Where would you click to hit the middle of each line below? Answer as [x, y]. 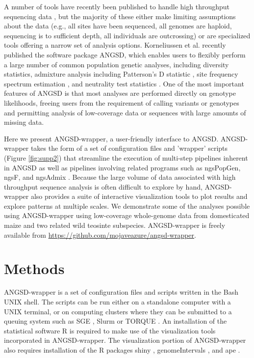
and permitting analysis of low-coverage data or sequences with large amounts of [125, 112]
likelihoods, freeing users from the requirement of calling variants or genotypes [122, 102]
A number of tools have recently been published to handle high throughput [117, 6]
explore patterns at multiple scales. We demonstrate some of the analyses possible [127, 206]
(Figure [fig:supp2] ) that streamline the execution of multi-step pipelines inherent [126, 157]
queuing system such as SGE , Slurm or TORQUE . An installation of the [115, 321]
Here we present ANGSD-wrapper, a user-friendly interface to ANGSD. [111, 138]
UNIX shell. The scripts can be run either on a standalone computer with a [117, 301]
